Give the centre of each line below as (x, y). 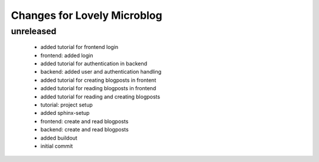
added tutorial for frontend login (79, 47)
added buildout (59, 138)
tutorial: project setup (66, 105)
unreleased (34, 31)
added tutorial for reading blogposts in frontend (98, 88)
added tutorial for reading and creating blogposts (100, 97)
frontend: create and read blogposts (84, 121)
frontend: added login (67, 55)
